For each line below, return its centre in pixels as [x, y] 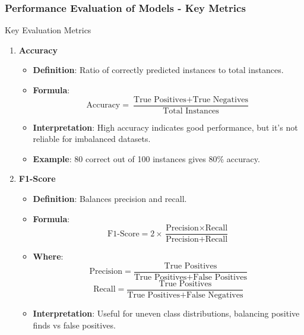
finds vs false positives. [74, 325]
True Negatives [221, 99]
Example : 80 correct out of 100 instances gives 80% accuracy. [146, 158]
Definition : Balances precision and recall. [110, 199]
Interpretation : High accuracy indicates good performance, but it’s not [165, 127]
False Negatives [215, 295]
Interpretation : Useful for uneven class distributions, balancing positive [166, 313]
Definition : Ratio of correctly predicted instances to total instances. [158, 70]
